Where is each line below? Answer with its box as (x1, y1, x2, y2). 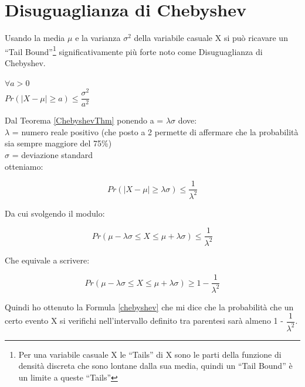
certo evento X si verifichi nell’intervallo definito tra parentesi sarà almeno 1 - (5, 314, 283, 327)
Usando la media (5, 32, 65, 44)
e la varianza (75, 32, 121, 44)
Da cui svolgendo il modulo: (5, 207, 105, 219)
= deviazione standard (12, 149, 93, 161)
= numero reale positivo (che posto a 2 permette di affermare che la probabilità (12, 125, 299, 138)
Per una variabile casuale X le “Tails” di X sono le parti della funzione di (18, 348, 282, 360)
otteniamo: (5, 160, 43, 172)
